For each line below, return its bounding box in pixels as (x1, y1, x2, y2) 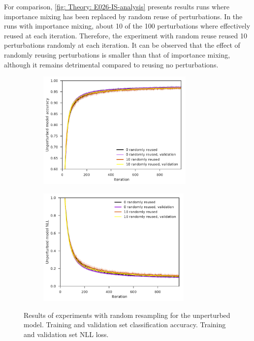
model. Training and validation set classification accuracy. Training (24, 319, 226, 330)
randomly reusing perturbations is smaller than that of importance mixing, (4, 49, 230, 60)
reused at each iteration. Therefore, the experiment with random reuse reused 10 (4, 30, 248, 40)
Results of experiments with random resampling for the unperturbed (24, 310, 230, 320)
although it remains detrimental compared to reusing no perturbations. (4, 59, 219, 69)
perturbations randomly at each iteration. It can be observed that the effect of (4, 40, 240, 50)
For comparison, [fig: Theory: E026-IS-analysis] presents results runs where (4, 1, 229, 11)
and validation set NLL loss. (24, 329, 109, 339)
